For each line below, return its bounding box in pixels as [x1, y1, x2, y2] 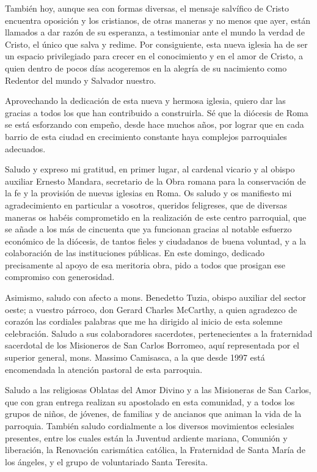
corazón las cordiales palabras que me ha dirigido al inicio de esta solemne [5, 315, 283, 328]
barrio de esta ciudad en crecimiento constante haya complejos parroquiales [5, 130, 287, 142]
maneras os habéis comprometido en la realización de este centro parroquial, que [5, 210, 307, 223]
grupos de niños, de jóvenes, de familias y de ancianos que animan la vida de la [5, 407, 302, 420]
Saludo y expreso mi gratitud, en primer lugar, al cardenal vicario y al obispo [5, 163, 295, 175]
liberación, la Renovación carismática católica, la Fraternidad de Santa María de [5, 443, 305, 456]
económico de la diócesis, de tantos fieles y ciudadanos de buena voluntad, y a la [5, 234, 307, 247]
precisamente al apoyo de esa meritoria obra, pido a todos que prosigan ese [5, 258, 286, 271]
